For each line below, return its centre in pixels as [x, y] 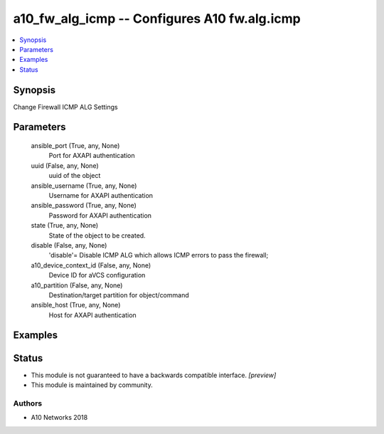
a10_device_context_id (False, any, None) [91, 265]
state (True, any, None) [65, 226]
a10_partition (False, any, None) [77, 285]
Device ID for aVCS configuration [97, 275]
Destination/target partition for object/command [119, 295]
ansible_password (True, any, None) [84, 206]
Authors [28, 403]
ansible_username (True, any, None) [84, 186]
